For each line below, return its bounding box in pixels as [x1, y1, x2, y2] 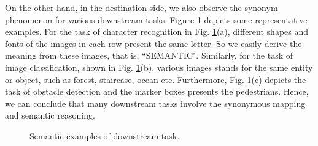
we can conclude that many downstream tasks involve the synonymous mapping [5, 97, 306, 109]
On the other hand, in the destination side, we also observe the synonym [5, 1, 278, 13]
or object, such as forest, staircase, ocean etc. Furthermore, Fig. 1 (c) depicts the [5, 73, 306, 86]
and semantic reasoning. [5, 109, 95, 122]
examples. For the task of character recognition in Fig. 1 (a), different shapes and [5, 25, 309, 38]
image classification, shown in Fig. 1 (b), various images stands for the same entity [5, 60, 313, 73]
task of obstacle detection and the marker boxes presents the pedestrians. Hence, [5, 85, 309, 98]
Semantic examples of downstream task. [29, 129, 180, 142]
